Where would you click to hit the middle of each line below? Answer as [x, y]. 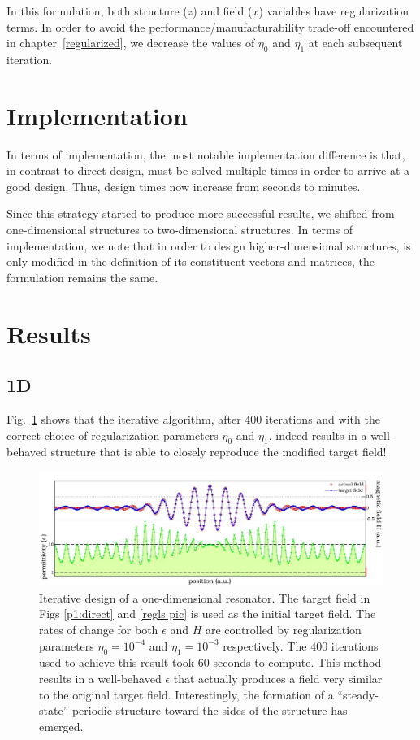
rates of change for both [99, 629]
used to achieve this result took [117, 662]
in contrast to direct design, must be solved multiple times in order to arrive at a [208, 170]
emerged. [61, 726]
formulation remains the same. [82, 277]
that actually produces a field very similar [278, 678]
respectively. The [265, 645]
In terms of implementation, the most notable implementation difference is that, [206, 154]
